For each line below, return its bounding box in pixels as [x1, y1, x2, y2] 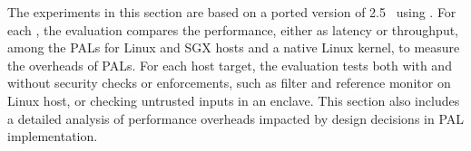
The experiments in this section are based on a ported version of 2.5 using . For [7, 3, 456, 21]
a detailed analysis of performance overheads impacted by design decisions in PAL [7, 109, 465, 127]
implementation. [7, 127, 98, 146]
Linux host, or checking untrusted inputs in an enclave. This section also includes [7, 90, 460, 109]
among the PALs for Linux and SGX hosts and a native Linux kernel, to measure [7, 38, 460, 57]
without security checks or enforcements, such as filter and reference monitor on [7, 73, 451, 92]
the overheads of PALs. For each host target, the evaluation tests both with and [7, 55, 452, 74]
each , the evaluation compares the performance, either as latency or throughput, [7, 20, 458, 39]
